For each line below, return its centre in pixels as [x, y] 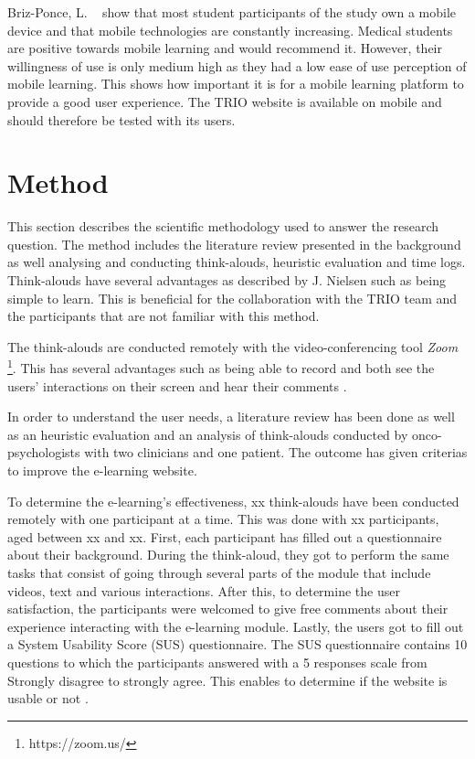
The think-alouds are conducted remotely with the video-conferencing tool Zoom [233, 346]
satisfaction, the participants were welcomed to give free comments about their [228, 609]
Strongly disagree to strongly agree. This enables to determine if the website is [227, 680]
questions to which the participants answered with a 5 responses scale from [217, 662]
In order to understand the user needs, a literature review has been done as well [231, 417]
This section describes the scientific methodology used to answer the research [223, 226]
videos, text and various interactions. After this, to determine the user [204, 590]
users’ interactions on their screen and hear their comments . [177, 385]
